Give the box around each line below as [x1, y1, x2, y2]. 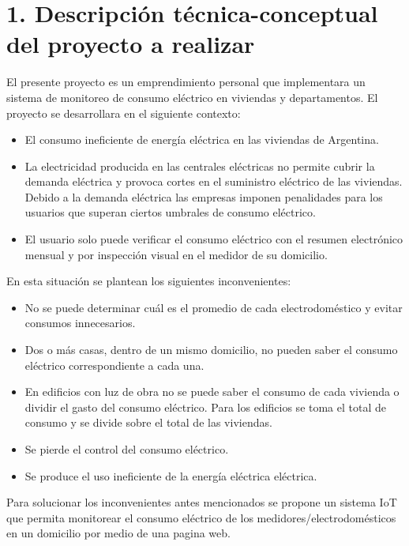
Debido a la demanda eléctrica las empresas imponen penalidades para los [24, 188, 383, 205]
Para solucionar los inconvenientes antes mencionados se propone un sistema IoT [6, 494, 397, 510]
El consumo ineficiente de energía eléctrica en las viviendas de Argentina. [24, 131, 379, 148]
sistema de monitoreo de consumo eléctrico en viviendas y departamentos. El [6, 88, 378, 105]
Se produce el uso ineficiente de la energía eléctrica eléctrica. [24, 467, 317, 484]
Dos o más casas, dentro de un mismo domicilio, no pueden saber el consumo [24, 341, 398, 358]
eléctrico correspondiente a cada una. [24, 356, 204, 373]
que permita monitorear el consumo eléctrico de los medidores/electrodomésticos [6, 509, 396, 525]
